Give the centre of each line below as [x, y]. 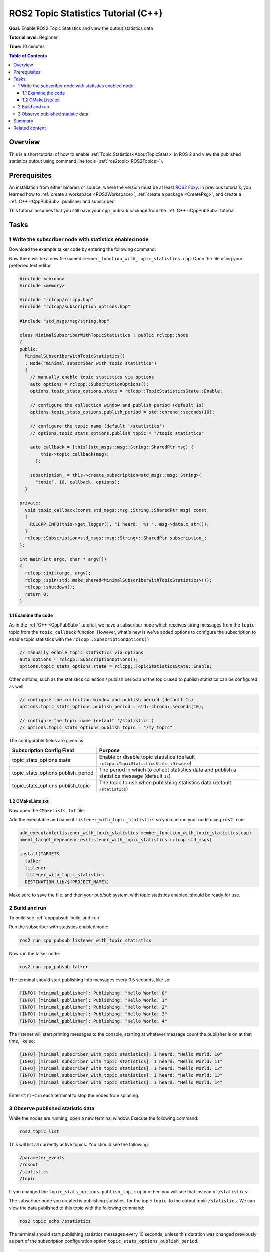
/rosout [29, 1165]
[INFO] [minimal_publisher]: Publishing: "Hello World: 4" [93, 1021]
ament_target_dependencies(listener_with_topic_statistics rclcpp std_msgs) [116, 840]
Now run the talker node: [35, 954]
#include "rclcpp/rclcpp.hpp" [57, 300]
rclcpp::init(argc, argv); [58, 573]
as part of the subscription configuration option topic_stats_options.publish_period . [104, 1241]
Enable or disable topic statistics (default [147, 757]
